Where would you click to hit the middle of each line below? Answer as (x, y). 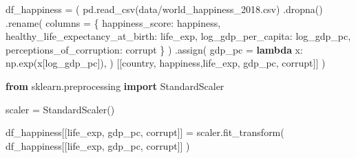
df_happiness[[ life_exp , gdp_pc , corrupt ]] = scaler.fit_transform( (145, 132)
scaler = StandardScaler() (60, 109)
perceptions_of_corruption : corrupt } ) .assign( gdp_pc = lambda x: (154, 49)
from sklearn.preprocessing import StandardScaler (115, 86)
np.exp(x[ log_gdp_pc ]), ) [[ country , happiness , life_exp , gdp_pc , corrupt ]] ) (166, 63)
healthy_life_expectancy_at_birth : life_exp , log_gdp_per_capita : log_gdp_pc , (178, 36)
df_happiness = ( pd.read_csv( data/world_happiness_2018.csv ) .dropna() (164, 9)
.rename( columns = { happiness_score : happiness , (113, 22)
